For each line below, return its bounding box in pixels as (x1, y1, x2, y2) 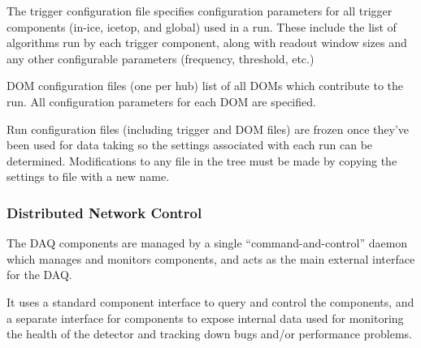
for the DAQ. (7, 266, 72, 283)
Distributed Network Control (7, 202, 202, 222)
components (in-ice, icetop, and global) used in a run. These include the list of (7, 18, 397, 35)
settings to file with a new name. (7, 168, 170, 185)
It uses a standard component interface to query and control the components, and (7, 293, 414, 310)
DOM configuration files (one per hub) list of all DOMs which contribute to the (7, 77, 404, 94)
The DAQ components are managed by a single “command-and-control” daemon (7, 234, 408, 251)
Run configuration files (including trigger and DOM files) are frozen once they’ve (7, 120, 410, 137)
